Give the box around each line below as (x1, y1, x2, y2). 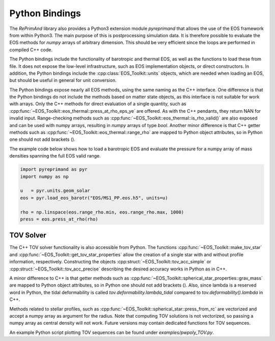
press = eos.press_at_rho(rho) (20, 216, 99, 222)
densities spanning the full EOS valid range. (9, 153, 101, 159)
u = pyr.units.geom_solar (20, 188, 90, 194)
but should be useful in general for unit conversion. (9, 77, 117, 83)
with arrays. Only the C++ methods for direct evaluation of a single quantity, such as (9, 101, 186, 107)
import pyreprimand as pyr (20, 167, 88, 172)
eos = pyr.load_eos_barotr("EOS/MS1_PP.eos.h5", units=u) (20, 195, 168, 201)
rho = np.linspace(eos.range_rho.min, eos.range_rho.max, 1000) (20, 209, 184, 215)
